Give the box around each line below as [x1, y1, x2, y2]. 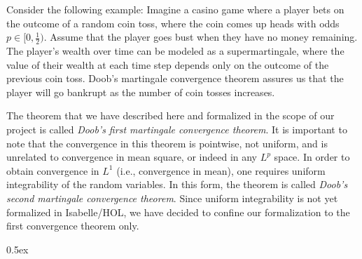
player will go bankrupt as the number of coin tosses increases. [6, 84, 275, 99]
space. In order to [274, 150, 350, 164]
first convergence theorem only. [6, 218, 139, 233]
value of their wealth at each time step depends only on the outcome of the [6, 57, 329, 72]
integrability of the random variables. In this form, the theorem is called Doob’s [6, 177, 348, 192]
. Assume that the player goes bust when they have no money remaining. [43, 29, 358, 44]
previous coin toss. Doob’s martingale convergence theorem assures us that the [6, 71, 344, 86]
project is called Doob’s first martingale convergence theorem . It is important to [6, 121, 347, 136]
